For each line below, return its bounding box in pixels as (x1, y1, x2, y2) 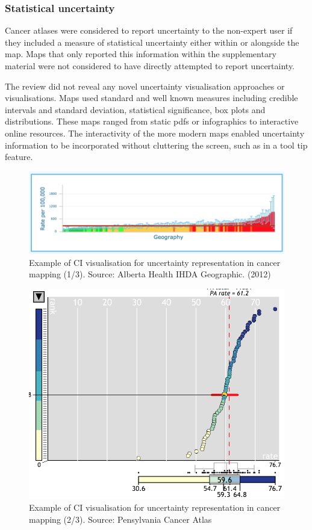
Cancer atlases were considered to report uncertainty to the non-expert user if (5, 24, 293, 37)
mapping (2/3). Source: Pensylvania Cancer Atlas (29, 513, 212, 525)
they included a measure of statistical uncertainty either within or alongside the (5, 35, 299, 48)
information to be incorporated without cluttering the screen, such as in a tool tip (5, 138, 308, 151)
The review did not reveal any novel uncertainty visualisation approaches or (5, 79, 285, 92)
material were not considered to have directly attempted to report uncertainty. (5, 60, 295, 72)
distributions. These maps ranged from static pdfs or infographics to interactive (5, 115, 299, 128)
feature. (5, 150, 33, 163)
